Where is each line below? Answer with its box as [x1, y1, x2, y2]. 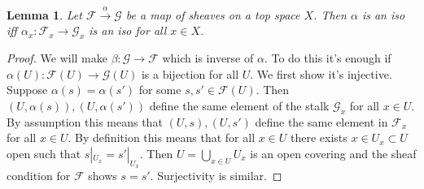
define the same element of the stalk [149, 97, 330, 114]
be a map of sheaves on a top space [125, 6, 300, 23]
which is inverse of [162, 49, 254, 67]
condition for [7, 167, 71, 184]
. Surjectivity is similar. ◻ [150, 167, 282, 184]
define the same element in [255, 113, 388, 130]
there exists [291, 129, 348, 146]
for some [138, 81, 181, 98]
